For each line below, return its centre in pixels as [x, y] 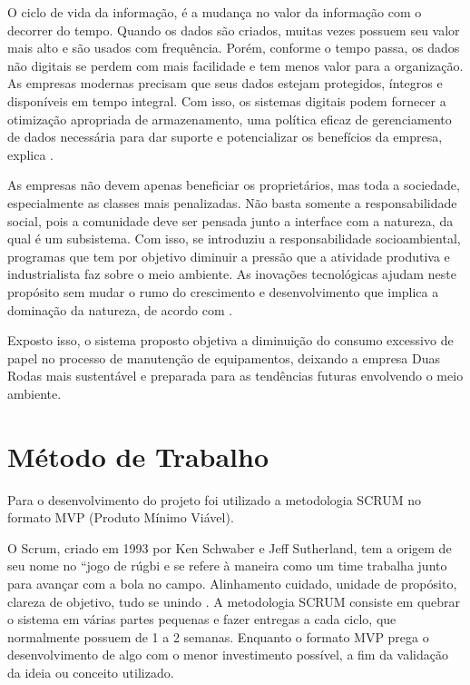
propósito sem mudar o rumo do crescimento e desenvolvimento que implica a [223, 291]
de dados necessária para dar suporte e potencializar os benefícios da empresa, [225, 137]
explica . [30, 154]
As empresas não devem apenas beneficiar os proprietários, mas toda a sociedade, [234, 185]
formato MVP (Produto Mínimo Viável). [121, 517]
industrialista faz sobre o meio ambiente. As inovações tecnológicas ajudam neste [232, 274]
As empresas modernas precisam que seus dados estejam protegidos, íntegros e [225, 83]
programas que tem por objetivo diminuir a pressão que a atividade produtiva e [229, 256]
